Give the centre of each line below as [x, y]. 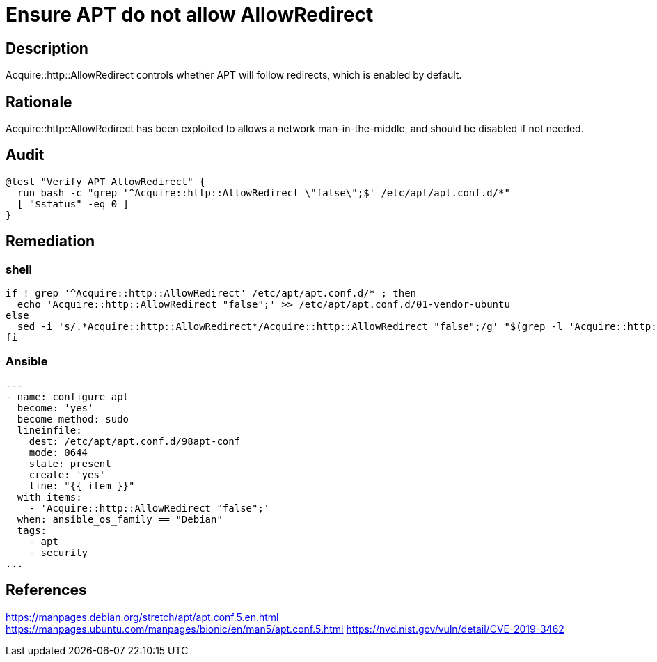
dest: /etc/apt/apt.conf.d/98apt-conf [135, 441]
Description [47, 48]
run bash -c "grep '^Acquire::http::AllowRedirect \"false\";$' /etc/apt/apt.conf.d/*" [263, 192]
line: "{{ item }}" [82, 486]
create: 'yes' [67, 474]
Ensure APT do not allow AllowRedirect [190, 15]
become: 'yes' [55, 408]
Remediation [50, 242]
